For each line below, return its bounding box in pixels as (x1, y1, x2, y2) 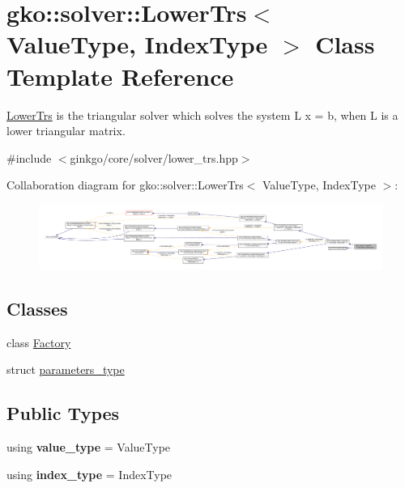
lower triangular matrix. (6, 122, 126, 139)
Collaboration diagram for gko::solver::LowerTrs (6, 176, 244, 193)
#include (6, 149, 52, 166)
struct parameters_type (6, 361, 125, 378)
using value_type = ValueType (6, 438, 171, 455)
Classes (6, 295, 68, 320)
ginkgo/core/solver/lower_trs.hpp (70, 149, 238, 166)
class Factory (6, 333, 71, 350)
